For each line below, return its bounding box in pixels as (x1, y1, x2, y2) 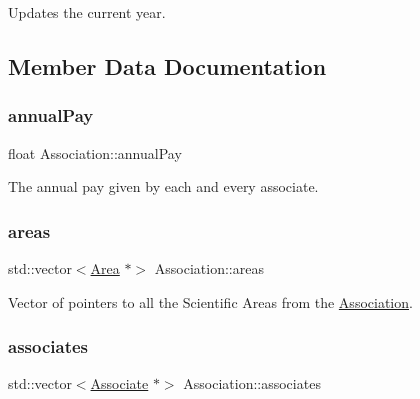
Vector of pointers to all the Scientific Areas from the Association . (8, 291, 413, 312)
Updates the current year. (8, 2, 166, 22)
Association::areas (154, 258, 264, 278)
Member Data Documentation (8, 50, 327, 81)
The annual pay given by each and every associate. (8, 176, 319, 197)
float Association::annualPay (8, 142, 182, 163)
